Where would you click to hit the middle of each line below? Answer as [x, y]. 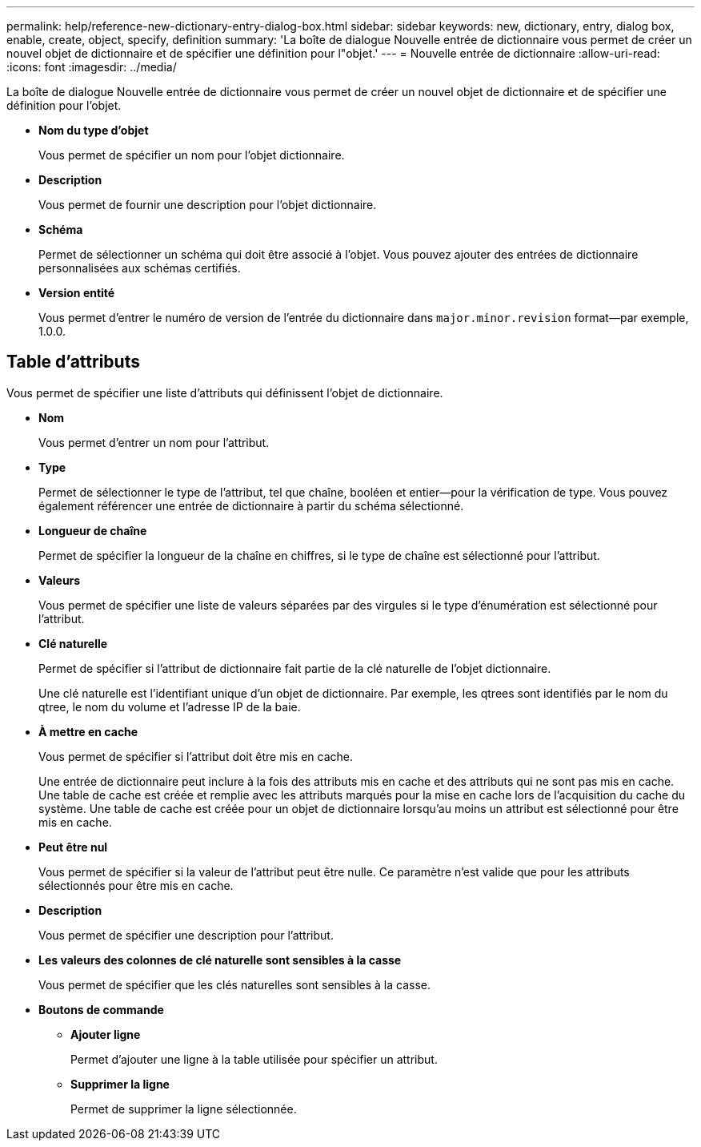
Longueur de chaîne [93, 530]
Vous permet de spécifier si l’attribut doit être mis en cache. [196, 756]
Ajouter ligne [106, 1034]
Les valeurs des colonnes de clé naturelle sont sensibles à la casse [220, 960]
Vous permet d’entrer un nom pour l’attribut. [154, 442]
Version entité [77, 293]
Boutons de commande [101, 1009]
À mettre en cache [88, 731]
